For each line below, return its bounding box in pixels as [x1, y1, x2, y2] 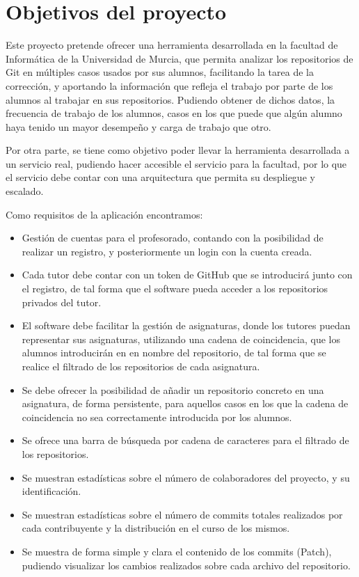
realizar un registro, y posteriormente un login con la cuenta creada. [22, 244, 312, 258]
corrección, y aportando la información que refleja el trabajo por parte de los [6, 78, 333, 93]
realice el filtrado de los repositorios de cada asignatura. [22, 359, 260, 373]
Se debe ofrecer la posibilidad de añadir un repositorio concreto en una [22, 382, 324, 397]
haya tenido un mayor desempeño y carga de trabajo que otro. [6, 119, 271, 134]
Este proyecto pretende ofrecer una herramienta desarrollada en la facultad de [6, 38, 338, 52]
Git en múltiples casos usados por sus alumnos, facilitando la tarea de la [6, 65, 314, 79]
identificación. [22, 484, 81, 498]
